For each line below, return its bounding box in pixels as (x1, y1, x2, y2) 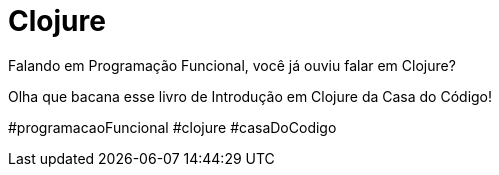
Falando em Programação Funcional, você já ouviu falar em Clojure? (8, 56, 456, 74)
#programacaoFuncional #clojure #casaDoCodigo (8, 118, 337, 136)
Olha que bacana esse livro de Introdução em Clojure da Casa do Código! (8, 87, 493, 105)
